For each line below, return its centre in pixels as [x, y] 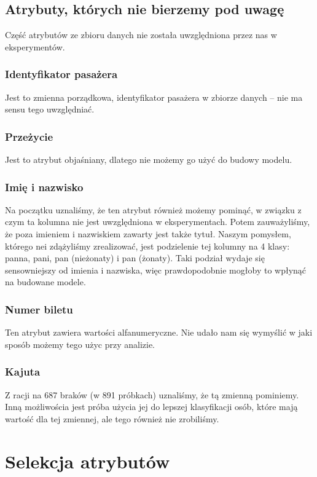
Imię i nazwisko [44, 187]
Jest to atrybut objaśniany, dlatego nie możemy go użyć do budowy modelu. [149, 160]
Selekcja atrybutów [88, 461]
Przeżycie [29, 136]
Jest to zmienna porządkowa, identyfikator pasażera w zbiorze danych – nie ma [154, 97]
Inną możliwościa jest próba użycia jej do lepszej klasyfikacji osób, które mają [151, 407]
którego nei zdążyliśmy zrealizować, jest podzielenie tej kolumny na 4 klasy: [147, 246]
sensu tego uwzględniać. [50, 109]
